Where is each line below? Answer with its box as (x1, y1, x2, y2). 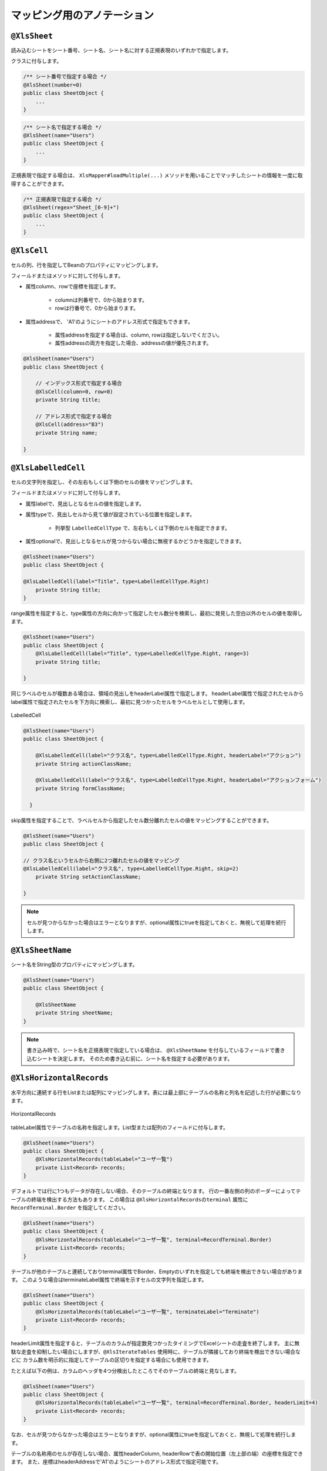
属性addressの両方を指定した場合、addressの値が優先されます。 (55, 340, 212, 347)
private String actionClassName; (35, 760, 132, 767)
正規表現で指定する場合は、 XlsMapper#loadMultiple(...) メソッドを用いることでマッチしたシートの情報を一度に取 (11, 172, 304, 179)
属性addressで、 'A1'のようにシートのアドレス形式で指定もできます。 (25, 318, 193, 325)
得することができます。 (11, 180, 68, 187)
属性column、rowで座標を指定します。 (25, 283, 119, 290)
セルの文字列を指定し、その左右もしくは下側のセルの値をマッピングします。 (11, 478, 196, 485)
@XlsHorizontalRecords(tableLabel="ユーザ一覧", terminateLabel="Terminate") (35, 1308, 259, 1315)
